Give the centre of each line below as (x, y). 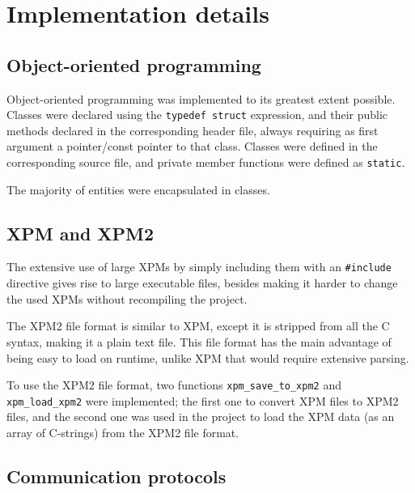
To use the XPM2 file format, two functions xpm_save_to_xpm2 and (174, 385)
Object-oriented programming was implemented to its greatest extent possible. (201, 98)
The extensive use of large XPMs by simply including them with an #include (199, 267)
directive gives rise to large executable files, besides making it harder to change (202, 283)
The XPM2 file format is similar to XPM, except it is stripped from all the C (198, 326)
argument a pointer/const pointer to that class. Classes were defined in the (192, 146)
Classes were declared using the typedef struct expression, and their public (197, 115)
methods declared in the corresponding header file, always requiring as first (193, 130)
